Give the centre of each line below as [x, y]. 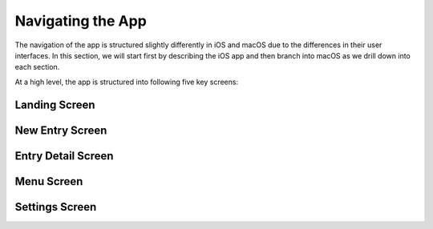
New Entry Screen [61, 130]
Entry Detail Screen [64, 156]
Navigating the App [81, 21]
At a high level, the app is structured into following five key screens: [127, 82]
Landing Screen [55, 104]
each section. [37, 67]
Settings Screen [56, 207]
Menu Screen [49, 181]
